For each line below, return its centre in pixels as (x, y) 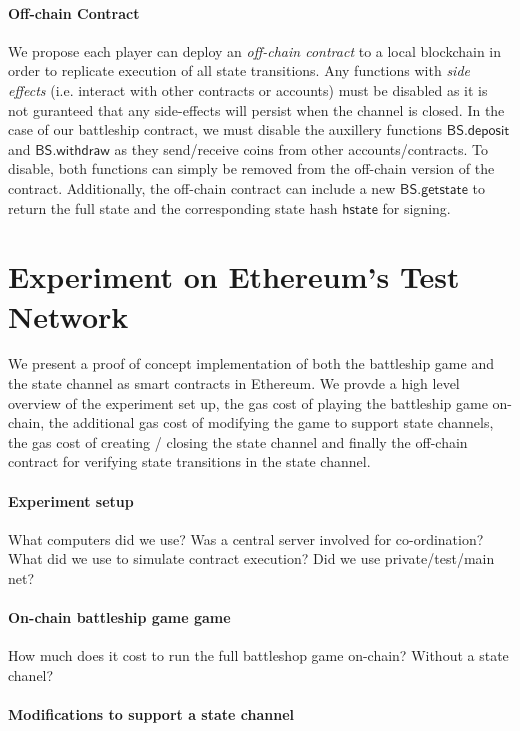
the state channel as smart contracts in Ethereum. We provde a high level (234, 383)
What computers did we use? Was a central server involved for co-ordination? (246, 538)
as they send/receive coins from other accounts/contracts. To (301, 148)
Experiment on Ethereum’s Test (234, 276)
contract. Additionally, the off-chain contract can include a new (202, 187)
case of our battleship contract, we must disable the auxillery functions (225, 129)
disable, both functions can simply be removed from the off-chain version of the (251, 168)
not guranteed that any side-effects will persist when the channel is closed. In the (256, 109)
